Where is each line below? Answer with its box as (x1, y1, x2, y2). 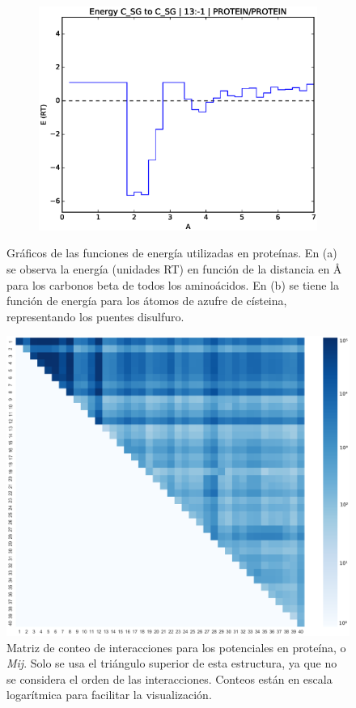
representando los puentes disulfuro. (6, 307, 184, 324)
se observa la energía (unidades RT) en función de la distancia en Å (6, 261, 342, 277)
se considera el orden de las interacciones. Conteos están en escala (6, 670, 333, 687)
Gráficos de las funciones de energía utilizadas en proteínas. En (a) (6, 244, 337, 261)
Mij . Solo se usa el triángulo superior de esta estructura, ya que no (6, 655, 337, 672)
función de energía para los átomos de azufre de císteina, (6, 292, 287, 309)
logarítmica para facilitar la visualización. (6, 686, 212, 703)
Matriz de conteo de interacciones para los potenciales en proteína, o (6, 638, 346, 655)
